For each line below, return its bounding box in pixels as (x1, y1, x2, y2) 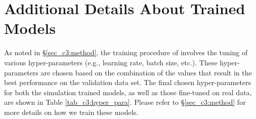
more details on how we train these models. (4, 106, 139, 117)
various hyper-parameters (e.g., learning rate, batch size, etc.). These (4, 57, 218, 67)
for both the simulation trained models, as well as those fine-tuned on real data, (4, 87, 252, 97)
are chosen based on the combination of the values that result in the (40, 67, 252, 77)
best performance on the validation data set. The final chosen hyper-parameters (4, 77, 251, 88)
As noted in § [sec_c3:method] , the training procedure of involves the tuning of (4, 47, 248, 58)
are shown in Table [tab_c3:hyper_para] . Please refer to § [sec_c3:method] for (4, 97, 246, 107)
